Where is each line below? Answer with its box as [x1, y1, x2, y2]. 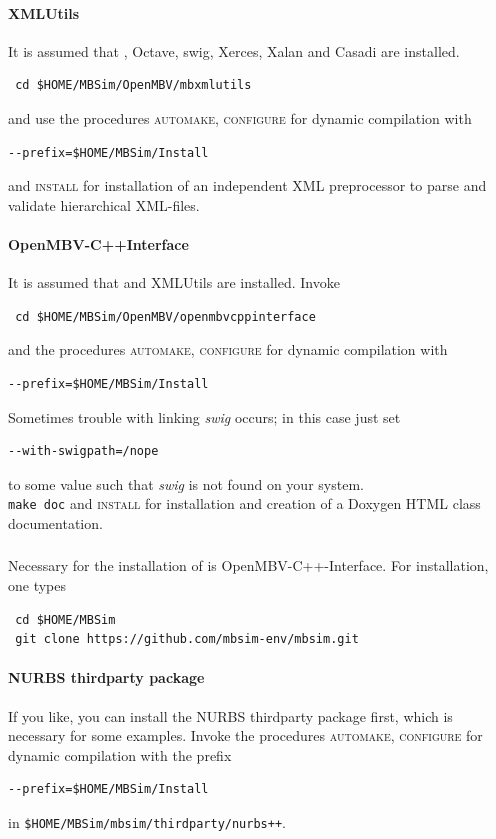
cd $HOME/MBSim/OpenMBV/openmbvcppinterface [15, 309, 316, 324]
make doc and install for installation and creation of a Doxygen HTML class [8, 493, 481, 514]
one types [8, 575, 67, 596]
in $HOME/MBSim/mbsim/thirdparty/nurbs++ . [8, 812, 286, 833]
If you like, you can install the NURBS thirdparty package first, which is [8, 705, 453, 726]
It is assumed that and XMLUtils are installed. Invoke [8, 272, 340, 293]
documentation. [8, 512, 103, 533]
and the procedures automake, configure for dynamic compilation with [8, 339, 448, 360]
